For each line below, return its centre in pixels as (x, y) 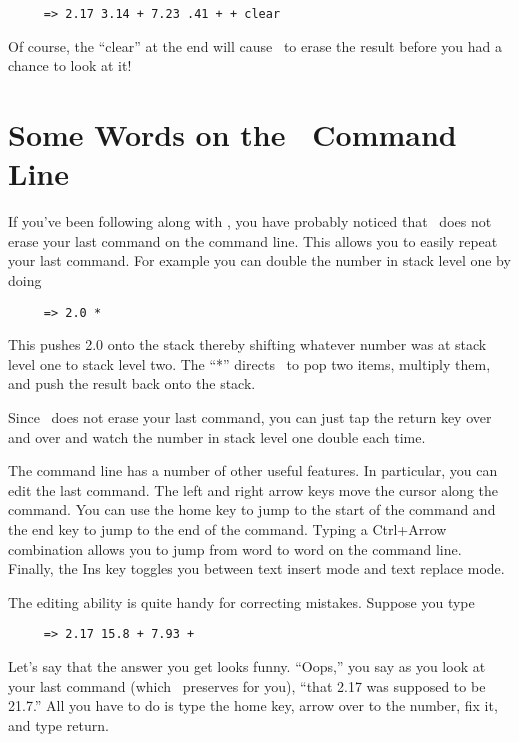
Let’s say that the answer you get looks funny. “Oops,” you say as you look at (247, 665)
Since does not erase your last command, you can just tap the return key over (250, 416)
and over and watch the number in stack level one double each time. (217, 436)
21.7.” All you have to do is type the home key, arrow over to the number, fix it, (253, 705)
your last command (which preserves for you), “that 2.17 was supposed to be (247, 685)
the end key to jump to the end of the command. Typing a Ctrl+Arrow (227, 528)
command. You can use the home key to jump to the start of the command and (252, 509)
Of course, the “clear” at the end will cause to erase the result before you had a (255, 45)
